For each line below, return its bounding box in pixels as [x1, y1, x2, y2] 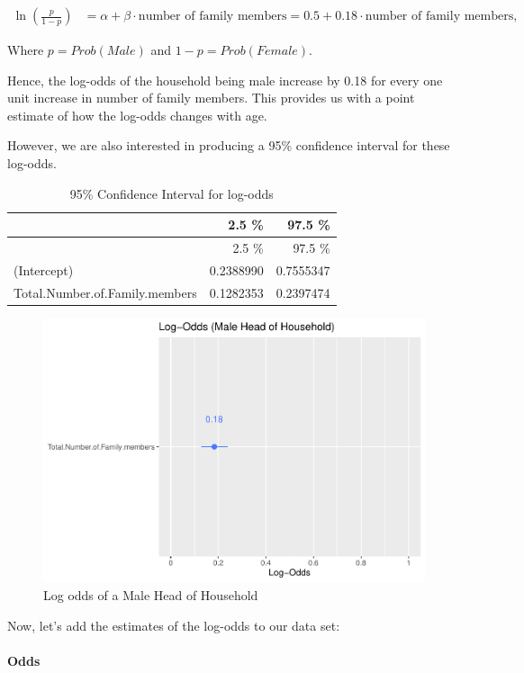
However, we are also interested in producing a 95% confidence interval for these [7, 136, 450, 155]
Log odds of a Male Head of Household [43, 585, 258, 604]
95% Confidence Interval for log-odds [69, 184, 274, 202]
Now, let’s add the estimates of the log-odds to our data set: [7, 615, 340, 634]
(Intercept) [14, 260, 74, 279]
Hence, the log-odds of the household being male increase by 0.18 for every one [7, 70, 443, 89]
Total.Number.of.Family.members [14, 283, 197, 301]
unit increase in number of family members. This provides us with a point [7, 88, 415, 107]
